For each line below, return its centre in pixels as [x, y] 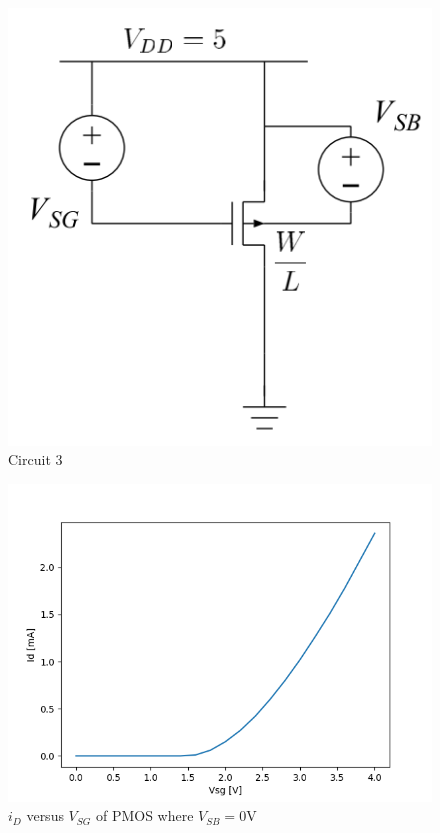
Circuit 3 [35, 459]
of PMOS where [144, 815]
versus [45, 815]
